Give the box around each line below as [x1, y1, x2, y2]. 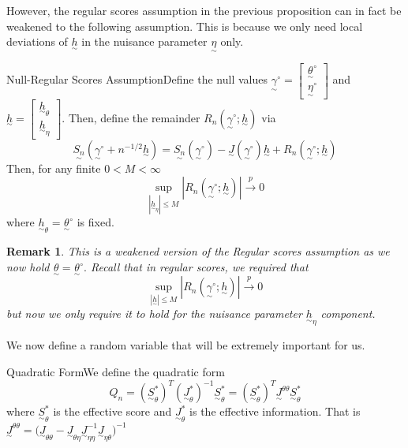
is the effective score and [53, 403, 172, 420]
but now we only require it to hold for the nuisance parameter [6, 305, 302, 322]
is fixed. [77, 214, 114, 230]
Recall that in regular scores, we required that [90, 259, 309, 275]
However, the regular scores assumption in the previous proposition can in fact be [6, 2, 402, 18]
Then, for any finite [6, 159, 101, 176]
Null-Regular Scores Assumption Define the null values [6, 71, 268, 88]
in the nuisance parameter [81, 33, 208, 50]
